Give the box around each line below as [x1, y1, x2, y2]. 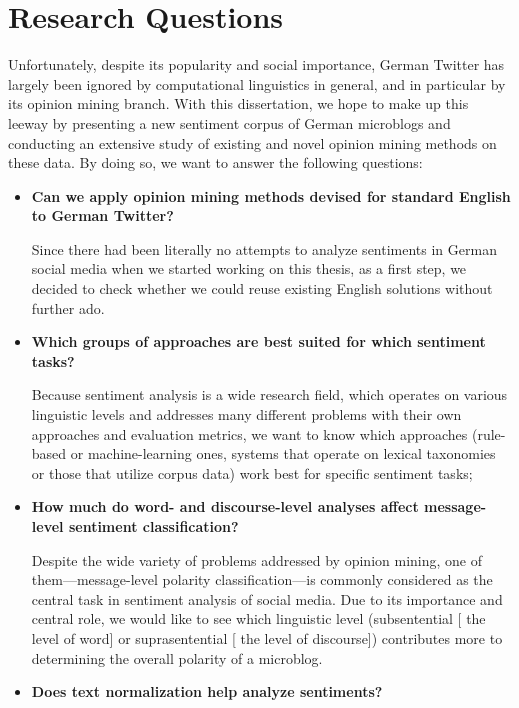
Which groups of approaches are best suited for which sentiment [31, 331, 486, 352]
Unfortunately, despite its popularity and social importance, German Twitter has [8, 54, 505, 75]
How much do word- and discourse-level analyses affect [31, 496, 419, 517]
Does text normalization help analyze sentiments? [31, 681, 383, 702]
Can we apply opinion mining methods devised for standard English [31, 185, 511, 206]
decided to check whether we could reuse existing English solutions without [31, 278, 493, 299]
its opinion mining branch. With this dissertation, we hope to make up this [8, 93, 469, 114]
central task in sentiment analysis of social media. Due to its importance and [31, 588, 503, 609]
